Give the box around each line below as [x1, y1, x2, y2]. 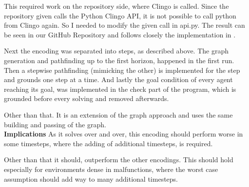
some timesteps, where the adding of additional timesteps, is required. [4, 138, 213, 148]
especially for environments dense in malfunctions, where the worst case [4, 164, 218, 174]
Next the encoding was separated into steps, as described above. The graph [4, 46, 229, 56]
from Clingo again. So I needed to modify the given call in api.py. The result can [4, 20, 245, 30]
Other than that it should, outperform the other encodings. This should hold [4, 154, 233, 165]
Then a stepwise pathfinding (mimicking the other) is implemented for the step [4, 65, 240, 75]
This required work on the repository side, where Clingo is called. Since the [4, 1, 229, 11]
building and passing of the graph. [4, 119, 106, 129]
